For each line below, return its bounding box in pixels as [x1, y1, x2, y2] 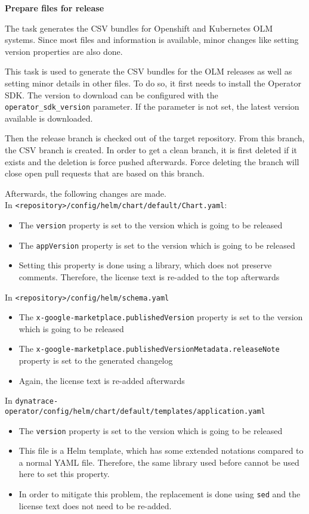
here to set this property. [18, 467, 110, 480]
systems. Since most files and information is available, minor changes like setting [5, 33, 299, 46]
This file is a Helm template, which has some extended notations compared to [18, 444, 304, 457]
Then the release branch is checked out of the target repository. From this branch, [5, 132, 305, 144]
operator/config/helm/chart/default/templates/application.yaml [5, 407, 265, 416]
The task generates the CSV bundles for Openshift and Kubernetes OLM [5, 21, 273, 34]
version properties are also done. [5, 45, 123, 57]
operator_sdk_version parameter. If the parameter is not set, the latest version [5, 100, 299, 113]
